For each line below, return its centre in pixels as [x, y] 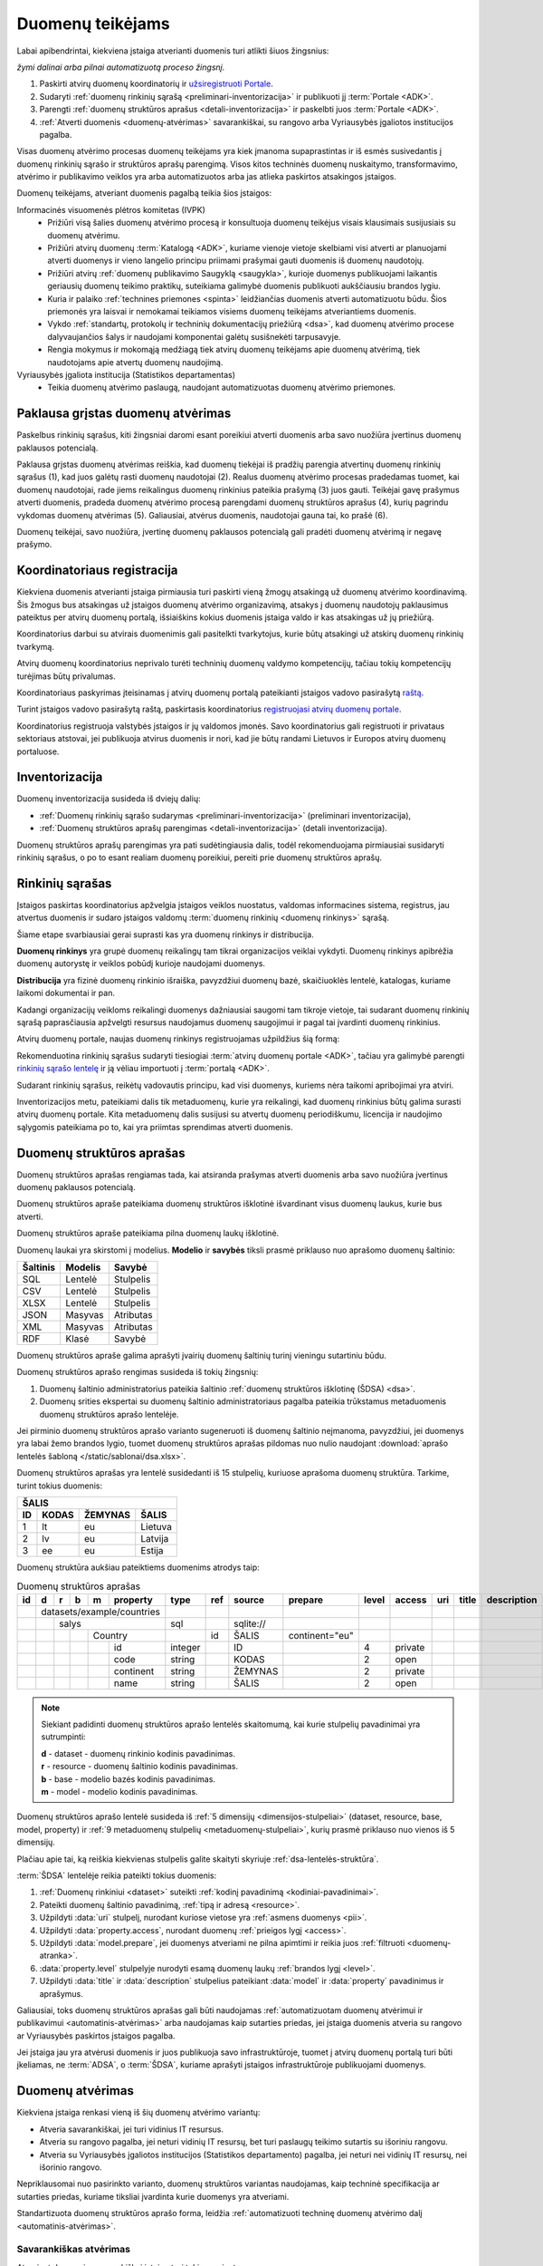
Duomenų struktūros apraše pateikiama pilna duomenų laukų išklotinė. [148, 1234]
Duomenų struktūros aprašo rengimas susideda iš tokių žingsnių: [138, 1372]
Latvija [155, 1538]
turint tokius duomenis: [60, 1486]
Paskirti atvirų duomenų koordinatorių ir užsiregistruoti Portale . [156, 84]
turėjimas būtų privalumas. [67, 676]
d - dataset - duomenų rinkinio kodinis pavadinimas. [138, 1753]
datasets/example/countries [100, 1612]
